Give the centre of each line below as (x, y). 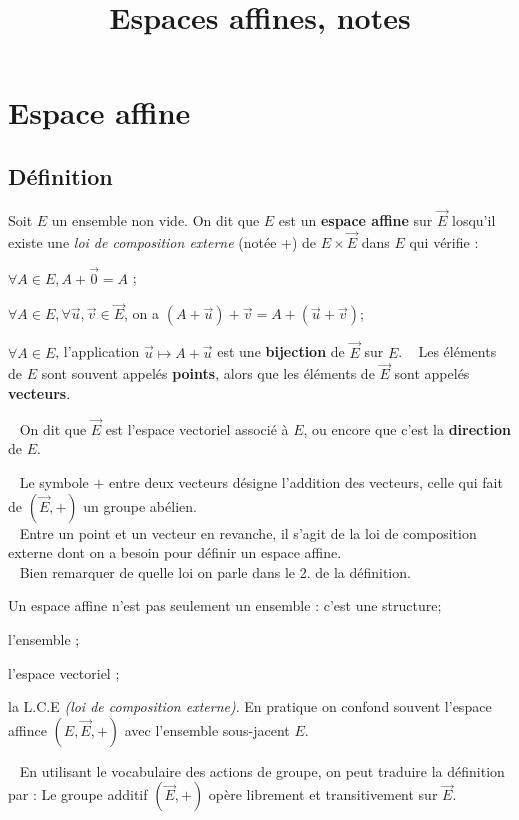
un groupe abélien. (140, 505)
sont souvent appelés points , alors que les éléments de (208, 373)
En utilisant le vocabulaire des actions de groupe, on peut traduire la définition (262, 770)
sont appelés (432, 373)
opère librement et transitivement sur (323, 794)
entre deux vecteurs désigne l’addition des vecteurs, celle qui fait (305, 482)
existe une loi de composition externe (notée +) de (162, 241)
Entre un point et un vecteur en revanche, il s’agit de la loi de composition (248, 532)
